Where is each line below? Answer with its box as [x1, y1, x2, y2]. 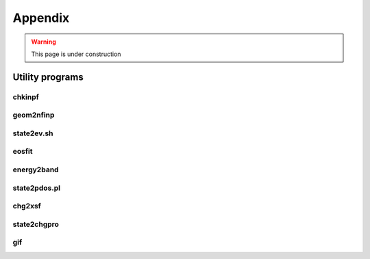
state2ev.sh [12, 128, 54, 138]
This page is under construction [31, 50, 121, 58]
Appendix [12, 10, 70, 25]
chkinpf [12, 92, 39, 102]
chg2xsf [12, 202, 41, 211]
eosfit [12, 147, 34, 156]
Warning [31, 38, 56, 46]
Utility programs [12, 71, 84, 83]
